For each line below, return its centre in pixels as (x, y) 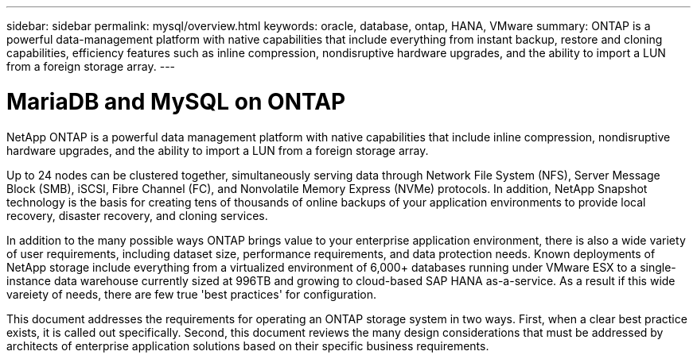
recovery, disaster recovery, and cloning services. (137, 215)
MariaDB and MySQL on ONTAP (176, 101)
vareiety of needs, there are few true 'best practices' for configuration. (192, 294)
